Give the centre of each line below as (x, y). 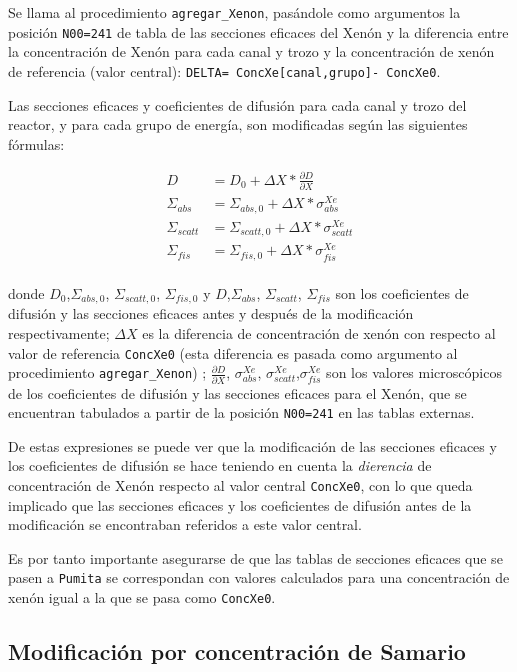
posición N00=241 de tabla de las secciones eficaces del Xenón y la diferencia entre (258, 31)
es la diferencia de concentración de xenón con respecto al (319, 332)
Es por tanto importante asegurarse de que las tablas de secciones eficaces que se (255, 557)
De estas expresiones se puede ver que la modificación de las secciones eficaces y (252, 445)
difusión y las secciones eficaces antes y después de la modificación (211, 313)
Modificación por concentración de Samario (237, 651)
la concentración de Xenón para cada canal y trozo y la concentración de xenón (251, 51)
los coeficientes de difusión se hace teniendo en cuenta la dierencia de (220, 465)
